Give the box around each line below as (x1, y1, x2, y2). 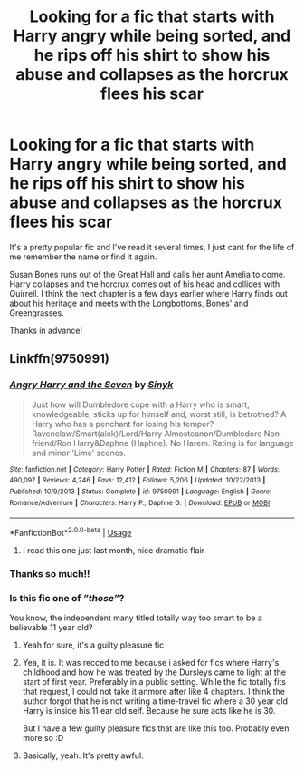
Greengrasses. (9, 307, 65, 318)
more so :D (22, 733, 64, 744)
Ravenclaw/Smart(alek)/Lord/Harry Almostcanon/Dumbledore (31, 428, 262, 439)
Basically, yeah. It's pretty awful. (22, 750, 144, 761)
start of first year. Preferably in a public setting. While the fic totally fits (22, 677, 287, 687)
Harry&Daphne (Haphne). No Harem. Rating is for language (73, 437, 294, 448)
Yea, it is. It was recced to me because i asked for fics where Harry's (22, 658, 280, 668)
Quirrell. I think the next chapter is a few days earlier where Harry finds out (9, 288, 288, 298)
